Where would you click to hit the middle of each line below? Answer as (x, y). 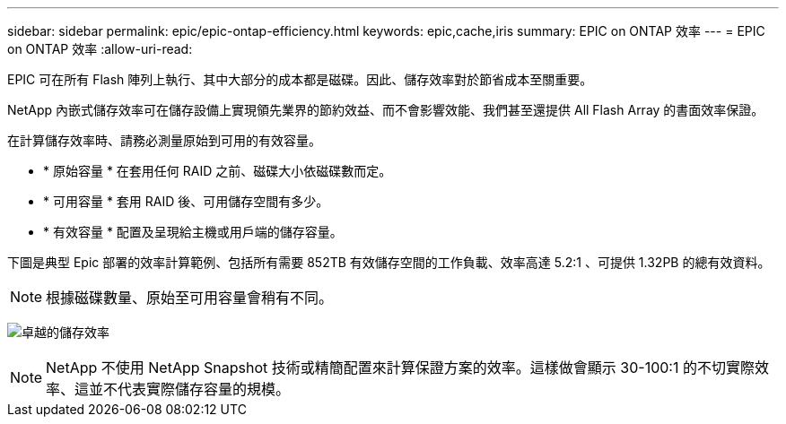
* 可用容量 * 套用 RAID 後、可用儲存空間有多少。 (186, 201)
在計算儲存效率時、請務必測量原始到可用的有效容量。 (164, 140)
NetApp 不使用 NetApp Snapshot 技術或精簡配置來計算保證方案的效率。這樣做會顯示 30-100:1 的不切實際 (400, 368)
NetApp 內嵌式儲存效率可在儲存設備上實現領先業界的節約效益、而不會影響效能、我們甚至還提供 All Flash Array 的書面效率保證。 (386, 110)
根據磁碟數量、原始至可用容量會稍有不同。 (190, 298)
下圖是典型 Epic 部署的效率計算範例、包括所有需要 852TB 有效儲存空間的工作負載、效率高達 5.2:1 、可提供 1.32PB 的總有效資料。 (389, 262)
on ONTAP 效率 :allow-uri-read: (100, 49)
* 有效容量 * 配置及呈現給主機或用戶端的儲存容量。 (193, 232)
